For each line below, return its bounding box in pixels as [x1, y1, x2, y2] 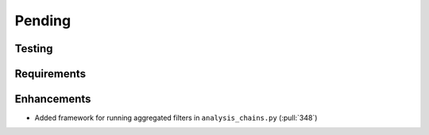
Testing [14, 42, 53, 55]
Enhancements [14, 92, 91, 106]
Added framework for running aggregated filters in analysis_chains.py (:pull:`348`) [34, 113, 318, 122]
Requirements [14, 67, 87, 81]
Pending [14, 12, 71, 29]
